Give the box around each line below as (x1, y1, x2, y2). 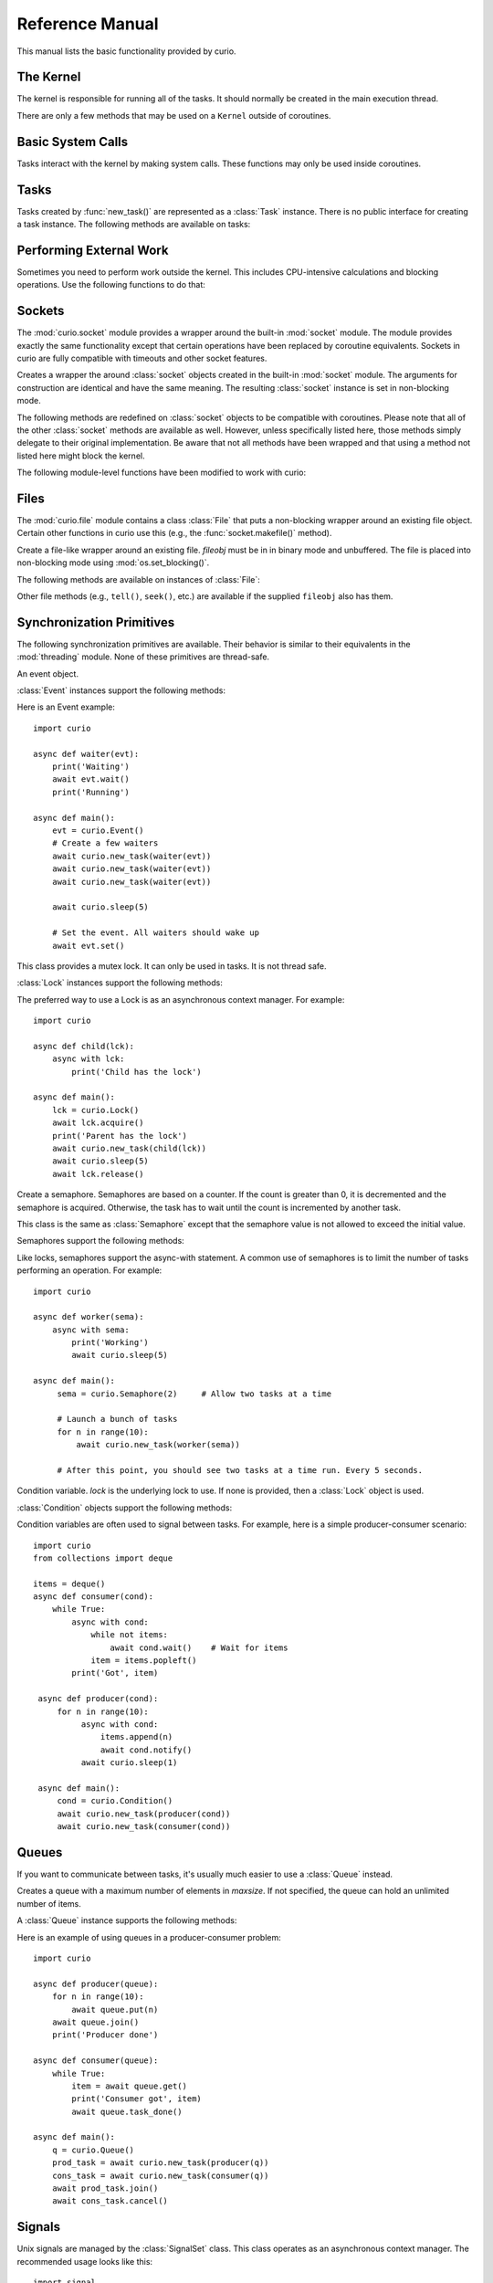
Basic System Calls (16, 133, 129, 150)
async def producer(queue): (33, 1978, 159, 1989)
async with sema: (51, 1324, 130, 1335)
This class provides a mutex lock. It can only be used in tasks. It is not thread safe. (16, 960, 328, 972)
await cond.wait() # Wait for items (110, 1642, 288, 1653)
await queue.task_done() (71, 2106, 183, 2117)
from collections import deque (33, 1552, 173, 1563)
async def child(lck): (33, 1041, 135, 1051)
